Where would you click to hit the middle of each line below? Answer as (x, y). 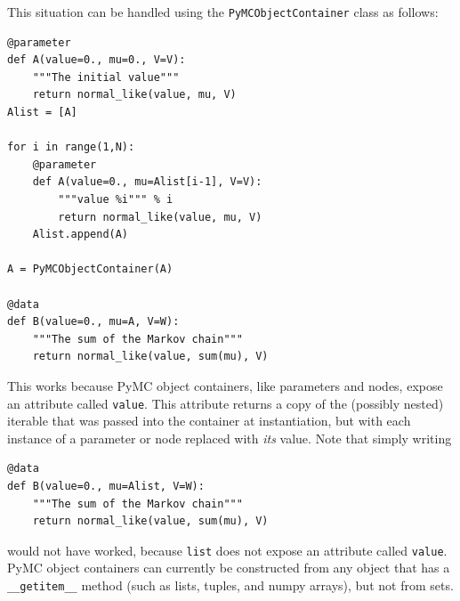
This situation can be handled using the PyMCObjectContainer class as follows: (223, 12)
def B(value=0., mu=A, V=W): (93, 322)
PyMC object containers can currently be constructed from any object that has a (229, 568)
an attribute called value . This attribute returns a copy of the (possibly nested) (226, 403)
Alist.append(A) (81, 235)
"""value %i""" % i (116, 199)
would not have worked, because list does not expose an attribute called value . (227, 550)
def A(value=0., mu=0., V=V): (97, 60)
